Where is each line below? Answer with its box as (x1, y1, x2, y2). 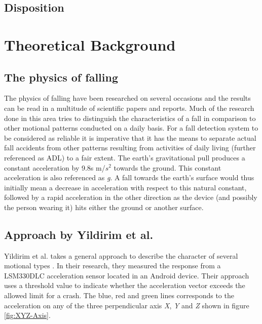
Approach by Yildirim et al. (4, 226, 154, 242)
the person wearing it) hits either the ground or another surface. (4, 201, 204, 212)
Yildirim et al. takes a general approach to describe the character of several (4, 250, 238, 261)
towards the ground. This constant (114, 162, 221, 173)
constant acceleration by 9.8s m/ (4, 162, 105, 173)
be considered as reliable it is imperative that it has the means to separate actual (4, 132, 256, 143)
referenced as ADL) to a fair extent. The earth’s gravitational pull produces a (4, 152, 245, 163)
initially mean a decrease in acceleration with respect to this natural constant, (4, 182, 247, 192)
